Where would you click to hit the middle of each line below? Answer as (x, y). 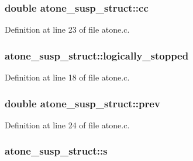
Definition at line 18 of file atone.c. (67, 77)
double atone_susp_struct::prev (82, 103)
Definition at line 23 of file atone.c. (67, 29)
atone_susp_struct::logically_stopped (97, 55)
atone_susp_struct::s (56, 151)
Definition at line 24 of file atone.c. (67, 125)
